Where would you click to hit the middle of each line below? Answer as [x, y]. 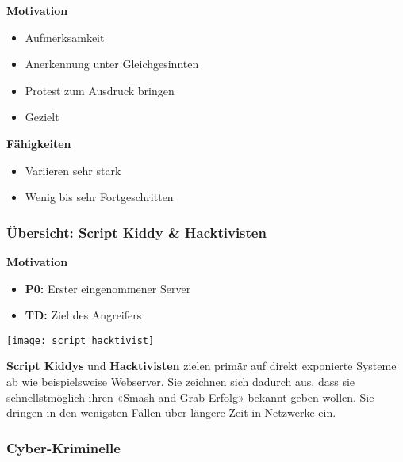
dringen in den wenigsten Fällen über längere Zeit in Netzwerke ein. [171, 412]
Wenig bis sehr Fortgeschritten [99, 197]
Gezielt [42, 117]
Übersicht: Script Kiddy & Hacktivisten [136, 232]
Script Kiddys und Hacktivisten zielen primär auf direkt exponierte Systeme [201, 366]
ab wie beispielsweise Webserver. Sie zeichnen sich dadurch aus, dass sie [181, 381]
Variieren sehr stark [73, 170]
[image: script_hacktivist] [81, 340]
